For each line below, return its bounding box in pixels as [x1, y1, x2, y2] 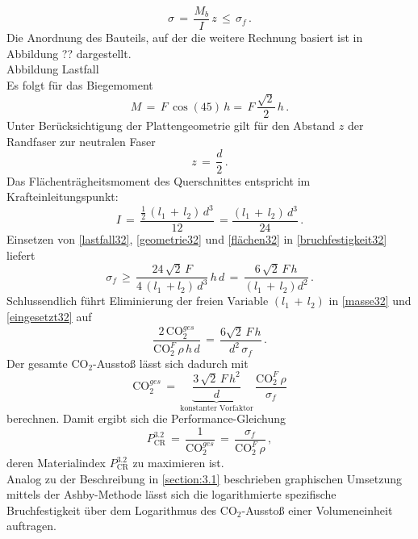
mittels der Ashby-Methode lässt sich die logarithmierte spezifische [6, 486, 336, 503]
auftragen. [6, 517, 56, 534]
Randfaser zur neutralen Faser [6, 132, 156, 149]
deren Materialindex [6, 454, 106, 471]
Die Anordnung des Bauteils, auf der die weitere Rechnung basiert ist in [6, 29, 363, 46]
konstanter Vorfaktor [180, 403, 253, 412]
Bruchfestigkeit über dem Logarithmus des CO [6, 501, 237, 518]
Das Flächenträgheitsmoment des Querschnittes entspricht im [6, 172, 311, 189]
